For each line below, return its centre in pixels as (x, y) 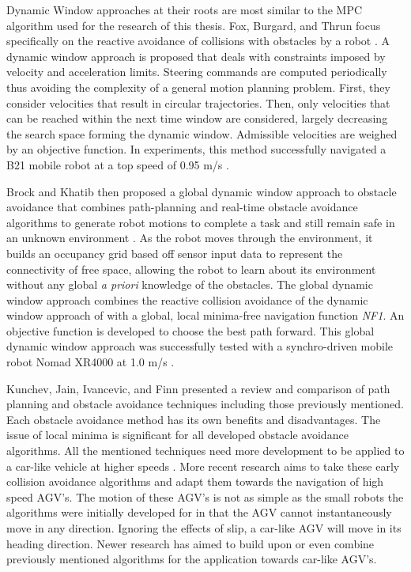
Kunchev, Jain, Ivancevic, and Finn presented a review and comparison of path (198, 388)
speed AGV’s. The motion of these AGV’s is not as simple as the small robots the (205, 496)
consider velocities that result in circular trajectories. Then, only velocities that (198, 102)
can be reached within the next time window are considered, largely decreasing (197, 118)
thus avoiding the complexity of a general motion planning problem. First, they (198, 87)
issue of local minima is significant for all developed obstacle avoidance (177, 435)
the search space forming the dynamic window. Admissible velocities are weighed (202, 133)
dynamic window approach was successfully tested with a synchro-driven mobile (200, 346)
